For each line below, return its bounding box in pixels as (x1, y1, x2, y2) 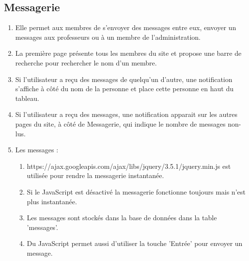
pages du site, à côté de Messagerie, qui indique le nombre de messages (15, 118, 226, 129)
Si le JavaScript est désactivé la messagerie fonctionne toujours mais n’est (27, 186, 246, 196)
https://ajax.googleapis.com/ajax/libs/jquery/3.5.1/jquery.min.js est (27, 161, 231, 171)
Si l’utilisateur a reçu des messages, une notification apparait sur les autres (15, 109, 237, 119)
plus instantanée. (27, 196, 77, 206)
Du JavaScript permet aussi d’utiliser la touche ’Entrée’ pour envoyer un (27, 238, 243, 248)
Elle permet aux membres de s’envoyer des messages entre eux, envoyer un (15, 22, 236, 33)
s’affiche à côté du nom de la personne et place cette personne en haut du (15, 83, 233, 94)
